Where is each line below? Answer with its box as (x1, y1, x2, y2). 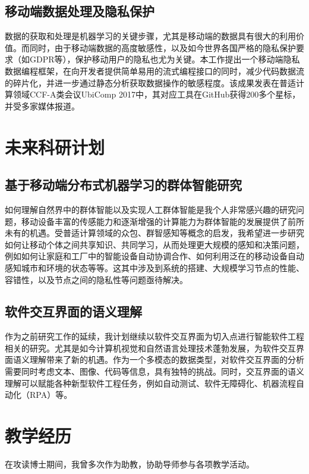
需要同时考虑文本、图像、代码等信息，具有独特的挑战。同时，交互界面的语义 (5, 365, 304, 378)
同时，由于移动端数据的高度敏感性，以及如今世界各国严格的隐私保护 (29, 41, 296, 54)
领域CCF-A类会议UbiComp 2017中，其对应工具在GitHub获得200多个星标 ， (12, 88, 301, 101)
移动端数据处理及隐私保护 (5, 2, 154, 20)
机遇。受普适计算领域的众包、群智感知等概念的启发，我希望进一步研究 (29, 227, 304, 239)
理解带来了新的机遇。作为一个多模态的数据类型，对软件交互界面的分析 (29, 353, 304, 366)
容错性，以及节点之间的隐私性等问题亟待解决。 (5, 273, 188, 285)
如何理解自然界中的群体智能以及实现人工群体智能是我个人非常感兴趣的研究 (5, 203, 296, 215)
